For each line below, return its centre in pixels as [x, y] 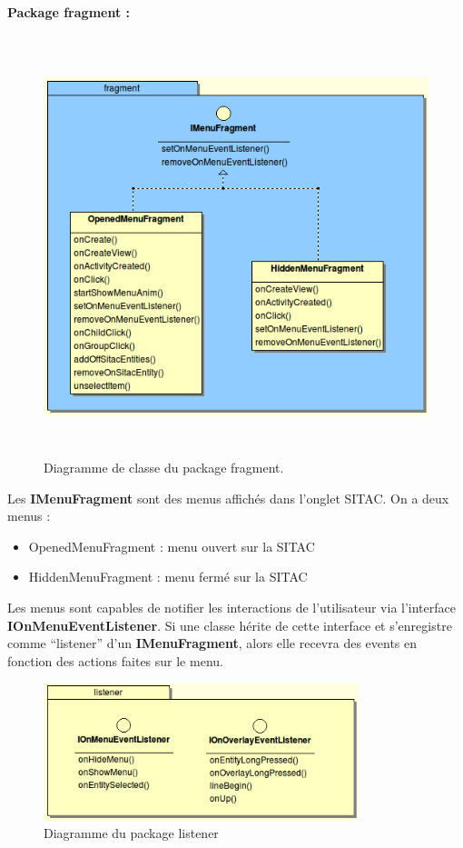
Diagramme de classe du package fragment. [164, 468]
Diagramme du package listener [131, 833]
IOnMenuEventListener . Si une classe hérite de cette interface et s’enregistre [230, 625]
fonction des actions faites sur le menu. [115, 660]
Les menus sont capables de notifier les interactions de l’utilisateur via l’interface [231, 608]
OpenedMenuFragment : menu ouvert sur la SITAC [172, 546]
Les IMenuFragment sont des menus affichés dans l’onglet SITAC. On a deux [228, 498]
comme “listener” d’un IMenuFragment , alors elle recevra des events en [212, 643]
